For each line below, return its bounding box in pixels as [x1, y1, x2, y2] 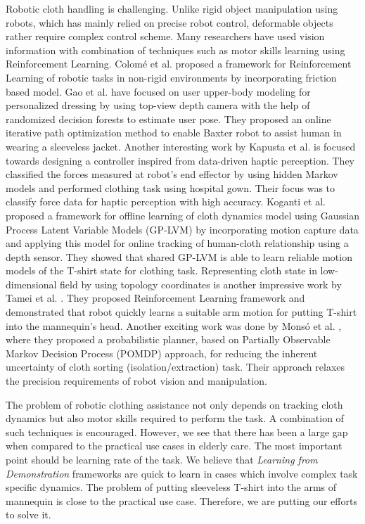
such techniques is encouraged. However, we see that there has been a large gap [6, 424, 348, 439]
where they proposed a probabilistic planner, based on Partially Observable [6, 332, 331, 347]
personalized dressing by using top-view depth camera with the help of [6, 98, 310, 113]
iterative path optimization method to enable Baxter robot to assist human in [6, 125, 342, 140]
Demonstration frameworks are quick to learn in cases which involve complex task [6, 466, 358, 480]
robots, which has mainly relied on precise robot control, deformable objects [6, 15, 333, 30]
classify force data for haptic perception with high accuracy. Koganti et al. [6, 194, 326, 209]
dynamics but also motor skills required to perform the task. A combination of [6, 411, 344, 426]
